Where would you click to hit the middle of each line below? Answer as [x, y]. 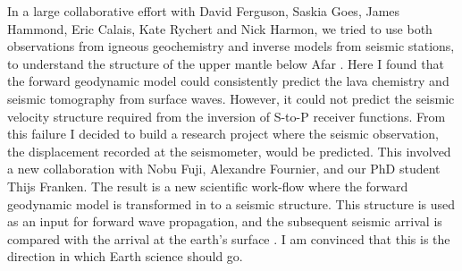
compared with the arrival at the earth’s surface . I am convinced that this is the [229, 238]
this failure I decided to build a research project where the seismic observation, [223, 134]
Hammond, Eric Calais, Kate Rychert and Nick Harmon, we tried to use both [220, 28]
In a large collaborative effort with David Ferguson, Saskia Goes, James [204, 11]
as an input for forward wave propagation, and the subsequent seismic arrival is [225, 221]
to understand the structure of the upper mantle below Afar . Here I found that [226, 63]
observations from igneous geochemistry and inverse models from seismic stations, [231, 46]
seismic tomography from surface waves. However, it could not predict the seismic [231, 98]
